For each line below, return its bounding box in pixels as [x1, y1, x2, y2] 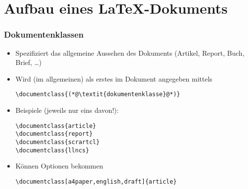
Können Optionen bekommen [15, 161, 103, 171]
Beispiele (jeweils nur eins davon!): [15, 105, 119, 115]
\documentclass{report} [15, 130, 93, 138]
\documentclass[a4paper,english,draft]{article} [15, 178, 177, 185]
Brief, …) [15, 57, 42, 67]
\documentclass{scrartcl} [15, 138, 100, 146]
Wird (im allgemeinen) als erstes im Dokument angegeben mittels [15, 73, 213, 84]
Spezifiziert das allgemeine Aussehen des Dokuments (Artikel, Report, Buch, [15, 47, 245, 58]
